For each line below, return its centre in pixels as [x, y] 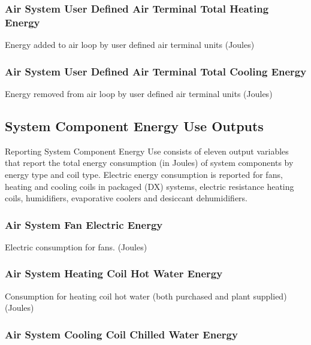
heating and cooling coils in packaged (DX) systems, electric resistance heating [150, 186]
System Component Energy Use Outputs [134, 125]
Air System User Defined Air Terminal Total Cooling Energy [156, 71]
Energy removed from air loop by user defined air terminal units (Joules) [139, 93]
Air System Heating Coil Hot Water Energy [114, 273]
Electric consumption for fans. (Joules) [76, 246]
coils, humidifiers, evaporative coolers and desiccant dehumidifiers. [126, 198]
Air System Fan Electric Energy [84, 224]
